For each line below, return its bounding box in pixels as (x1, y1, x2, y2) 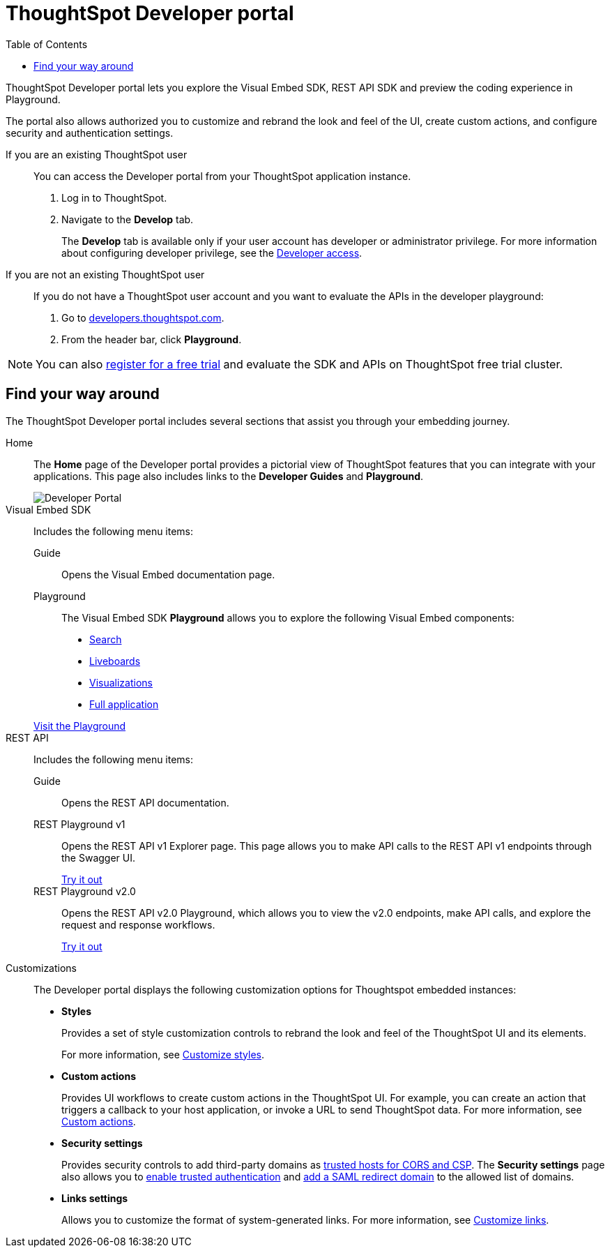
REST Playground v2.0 (33, 885, 136, 897)
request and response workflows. (61, 918, 215, 931)
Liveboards (89, 654, 141, 667)
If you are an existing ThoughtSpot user (6, 148, 188, 160)
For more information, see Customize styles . (61, 1048, 264, 1060)
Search (89, 633, 122, 645)
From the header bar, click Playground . (61, 333, 242, 345)
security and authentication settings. (6, 126, 174, 139)
